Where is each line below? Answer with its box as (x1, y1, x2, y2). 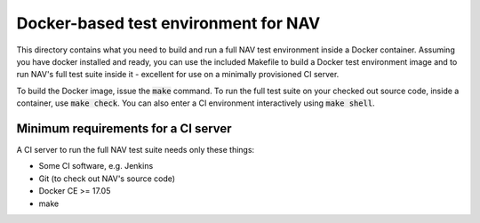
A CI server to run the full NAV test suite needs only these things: (16, 145, 255, 155)
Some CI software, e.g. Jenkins (38, 161, 154, 171)
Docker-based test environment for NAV (16, 13, 321, 33)
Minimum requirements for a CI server (16, 121, 232, 136)
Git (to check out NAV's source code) (38, 173, 176, 184)
